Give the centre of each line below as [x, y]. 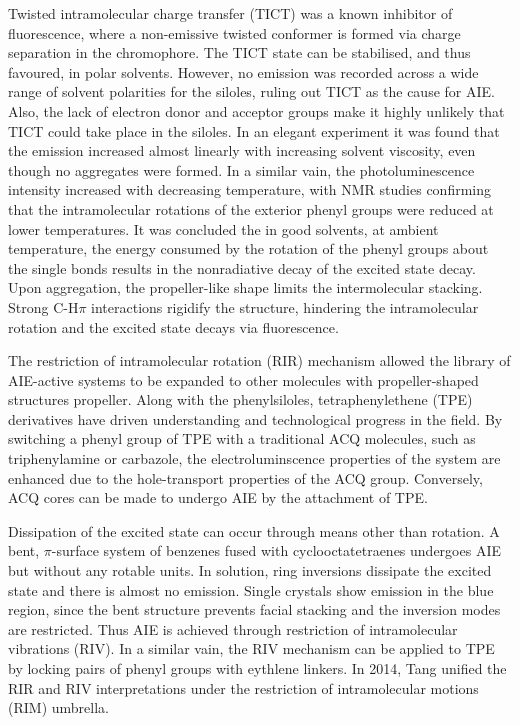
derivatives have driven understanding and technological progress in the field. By [255, 418]
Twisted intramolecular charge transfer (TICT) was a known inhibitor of [230, 13]
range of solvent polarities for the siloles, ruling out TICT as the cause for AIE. [251, 91]
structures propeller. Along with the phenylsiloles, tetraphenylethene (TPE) [240, 399]
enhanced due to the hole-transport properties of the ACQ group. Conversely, [245, 477]
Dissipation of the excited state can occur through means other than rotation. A [254, 530]
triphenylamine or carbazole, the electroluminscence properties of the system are [254, 458]
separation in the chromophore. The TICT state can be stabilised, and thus [239, 52]
